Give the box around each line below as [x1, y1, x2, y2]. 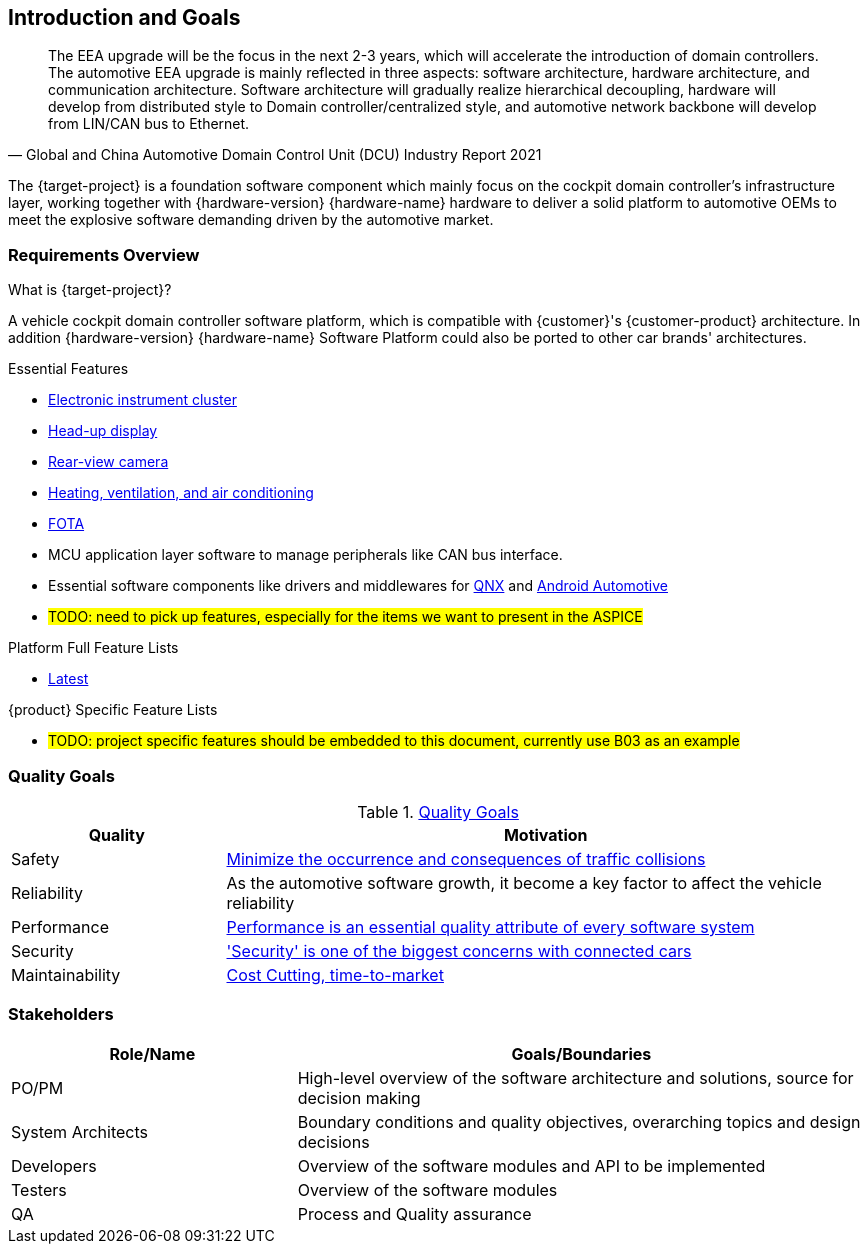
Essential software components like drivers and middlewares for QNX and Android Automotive [48, 577, 668, 595]
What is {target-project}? [8, 281, 172, 299]
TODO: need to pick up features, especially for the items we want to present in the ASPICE [48, 608, 643, 626]
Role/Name [109, 1043, 196, 1064]
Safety [11, 848, 60, 869]
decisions [297, 1131, 370, 1152]
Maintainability [11, 964, 121, 985]
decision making [297, 1087, 421, 1108]
